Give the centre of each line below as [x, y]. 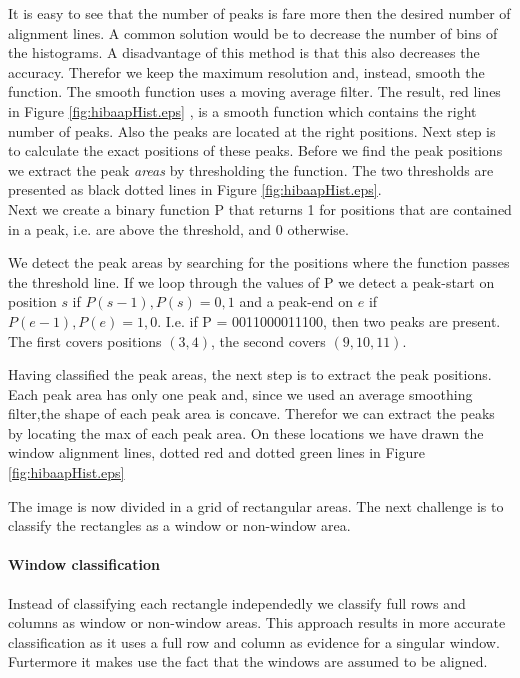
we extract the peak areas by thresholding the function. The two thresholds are [251, 169]
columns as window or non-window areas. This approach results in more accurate [257, 622]
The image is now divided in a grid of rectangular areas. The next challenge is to [256, 505]
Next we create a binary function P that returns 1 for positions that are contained [260, 208]
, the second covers [268, 340]
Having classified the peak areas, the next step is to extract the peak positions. [250, 374]
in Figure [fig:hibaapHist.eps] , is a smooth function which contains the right [242, 110]
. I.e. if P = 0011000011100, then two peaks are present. [329, 320]
